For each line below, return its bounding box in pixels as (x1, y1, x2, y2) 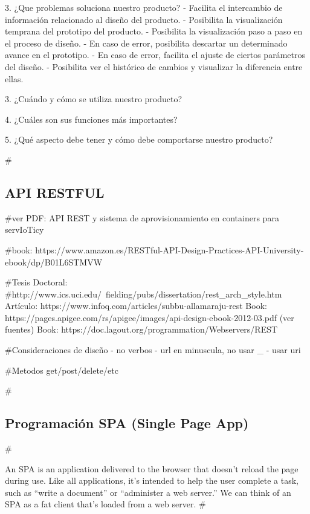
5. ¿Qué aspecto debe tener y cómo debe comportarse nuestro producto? (5, 133, 273, 146)
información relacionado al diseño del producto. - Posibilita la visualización (5, 13, 283, 25)
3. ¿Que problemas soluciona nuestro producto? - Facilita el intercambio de (5, 1, 283, 13)
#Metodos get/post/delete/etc (5, 363, 118, 376)
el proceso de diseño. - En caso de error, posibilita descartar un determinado (5, 36, 288, 49)
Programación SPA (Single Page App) (5, 414, 249, 432)
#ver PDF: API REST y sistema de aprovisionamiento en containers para (5, 211, 279, 224)
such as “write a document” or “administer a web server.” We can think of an (5, 486, 291, 498)
